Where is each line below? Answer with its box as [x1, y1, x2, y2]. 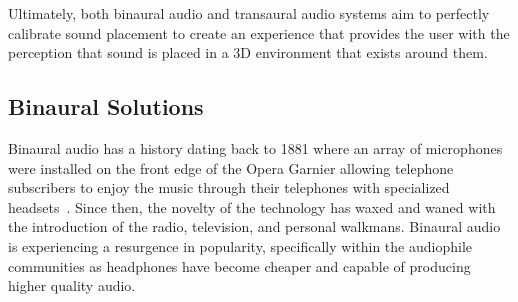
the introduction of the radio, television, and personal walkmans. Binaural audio [8, 216, 501, 237]
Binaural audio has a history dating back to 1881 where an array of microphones [8, 137, 503, 158]
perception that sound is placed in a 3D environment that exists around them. [8, 42, 488, 63]
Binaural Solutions [8, 91, 204, 122]
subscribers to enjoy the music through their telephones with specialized [8, 177, 450, 198]
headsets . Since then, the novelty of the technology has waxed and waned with [8, 196, 496, 217]
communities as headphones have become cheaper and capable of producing [8, 255, 471, 276]
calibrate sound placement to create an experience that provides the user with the [8, 22, 510, 43]
